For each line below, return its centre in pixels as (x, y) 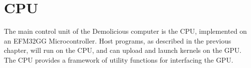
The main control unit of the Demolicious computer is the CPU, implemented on (125, 31)
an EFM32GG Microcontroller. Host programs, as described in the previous (118, 40)
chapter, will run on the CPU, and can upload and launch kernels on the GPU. (123, 50)
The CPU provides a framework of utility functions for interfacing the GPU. (119, 59)
